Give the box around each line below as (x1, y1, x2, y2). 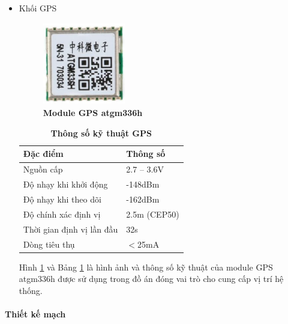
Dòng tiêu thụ (23, 237, 75, 250)
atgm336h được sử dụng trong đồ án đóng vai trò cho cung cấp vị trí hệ (19, 272, 284, 285)
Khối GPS (19, 2, 57, 14)
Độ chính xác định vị (23, 207, 101, 220)
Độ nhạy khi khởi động (23, 178, 108, 191)
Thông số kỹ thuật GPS (50, 126, 152, 139)
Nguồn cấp (23, 163, 63, 176)
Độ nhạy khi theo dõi (23, 192, 101, 205)
